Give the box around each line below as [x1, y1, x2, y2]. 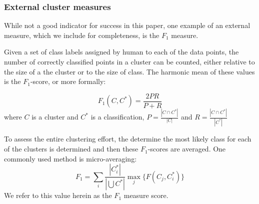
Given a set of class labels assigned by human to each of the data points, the [4, 46, 239, 57]
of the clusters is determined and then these [4, 143, 138, 154]
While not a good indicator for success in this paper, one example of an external [4, 20, 250, 30]
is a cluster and [31, 111, 78, 122]
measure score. [123, 190, 168, 200]
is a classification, [90, 111, 144, 122]
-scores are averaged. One [147, 143, 226, 154]
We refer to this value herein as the [4, 190, 112, 200]
